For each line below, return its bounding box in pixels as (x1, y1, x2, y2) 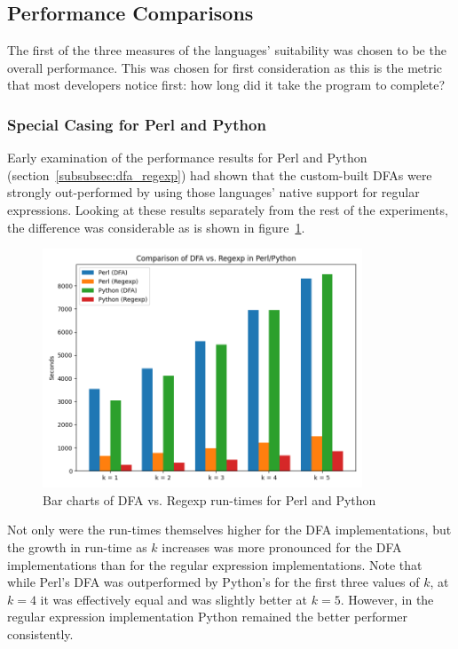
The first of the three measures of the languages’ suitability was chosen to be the (7, 41, 446, 59)
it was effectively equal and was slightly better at (40, 590, 308, 608)
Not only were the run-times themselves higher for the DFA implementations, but (7, 520, 452, 539)
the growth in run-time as (7, 538, 147, 557)
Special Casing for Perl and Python (7, 113, 266, 135)
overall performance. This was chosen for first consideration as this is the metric (7, 58, 443, 76)
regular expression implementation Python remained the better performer (7, 607, 408, 626)
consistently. (7, 625, 74, 643)
